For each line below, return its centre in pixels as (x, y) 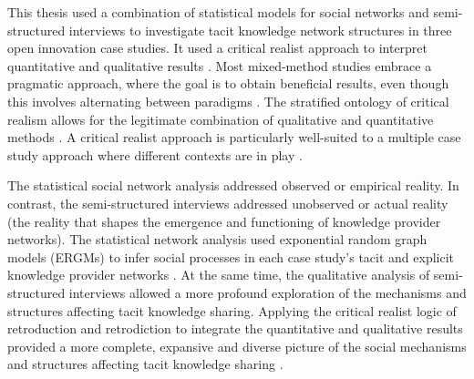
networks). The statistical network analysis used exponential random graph (217, 239)
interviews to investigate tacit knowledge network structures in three (260, 30)
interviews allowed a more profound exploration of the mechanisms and (268, 292)
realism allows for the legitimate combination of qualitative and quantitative (221, 119)
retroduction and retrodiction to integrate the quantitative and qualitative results (235, 328)
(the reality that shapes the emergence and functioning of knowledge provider (224, 221)
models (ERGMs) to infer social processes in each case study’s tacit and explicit (231, 256)
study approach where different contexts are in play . (155, 154)
